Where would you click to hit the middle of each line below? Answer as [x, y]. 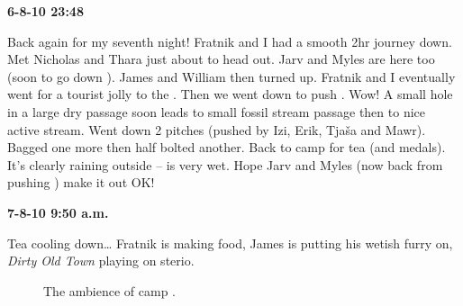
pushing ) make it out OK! [81, 182]
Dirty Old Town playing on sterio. [101, 261]
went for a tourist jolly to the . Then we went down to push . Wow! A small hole [230, 94]
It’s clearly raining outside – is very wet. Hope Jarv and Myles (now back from [225, 164]
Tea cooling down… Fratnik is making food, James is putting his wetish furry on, [230, 243]
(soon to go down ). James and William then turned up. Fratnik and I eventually [231, 76]
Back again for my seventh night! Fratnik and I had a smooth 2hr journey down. [230, 41]
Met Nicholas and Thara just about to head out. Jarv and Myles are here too [221, 59]
